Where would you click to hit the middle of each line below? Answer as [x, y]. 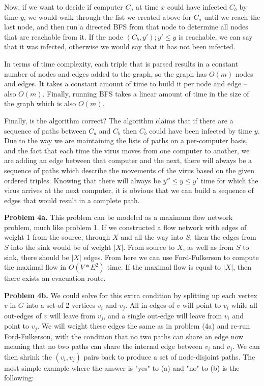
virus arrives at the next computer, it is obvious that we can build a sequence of [129, 190]
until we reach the [232, 17]
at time [147, 7]
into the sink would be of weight [61, 247]
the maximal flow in [35, 267]
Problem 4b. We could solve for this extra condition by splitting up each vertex [131, 295]
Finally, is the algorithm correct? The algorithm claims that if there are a [119, 120]
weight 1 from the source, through [57, 237]
